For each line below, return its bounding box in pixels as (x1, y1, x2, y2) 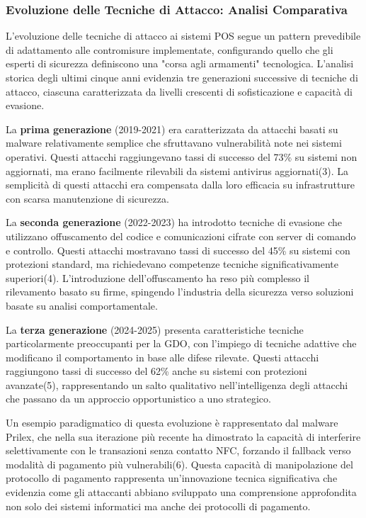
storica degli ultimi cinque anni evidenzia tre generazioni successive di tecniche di (6, 70, 358, 84)
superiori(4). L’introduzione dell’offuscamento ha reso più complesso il (6, 270, 309, 285)
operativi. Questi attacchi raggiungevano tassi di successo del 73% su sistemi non (6, 149, 358, 164)
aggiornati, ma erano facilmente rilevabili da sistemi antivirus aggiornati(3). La (6, 163, 349, 178)
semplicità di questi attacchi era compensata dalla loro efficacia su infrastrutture (6, 177, 355, 192)
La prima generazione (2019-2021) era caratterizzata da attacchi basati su (6, 121, 338, 136)
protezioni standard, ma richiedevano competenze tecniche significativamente (6, 257, 339, 271)
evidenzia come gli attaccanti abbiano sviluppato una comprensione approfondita (6, 485, 357, 500)
